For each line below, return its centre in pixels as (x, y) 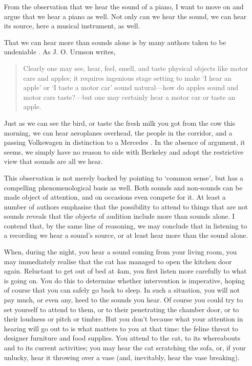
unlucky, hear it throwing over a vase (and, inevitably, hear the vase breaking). (122, 357)
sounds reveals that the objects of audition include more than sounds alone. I (119, 216)
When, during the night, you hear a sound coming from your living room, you (120, 252)
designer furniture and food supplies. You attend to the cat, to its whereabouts (122, 338)
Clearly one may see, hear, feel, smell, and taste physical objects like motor (136, 68)
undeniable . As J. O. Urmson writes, (60, 52)
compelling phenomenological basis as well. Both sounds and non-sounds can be (123, 187)
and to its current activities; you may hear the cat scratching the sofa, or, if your (125, 347)
